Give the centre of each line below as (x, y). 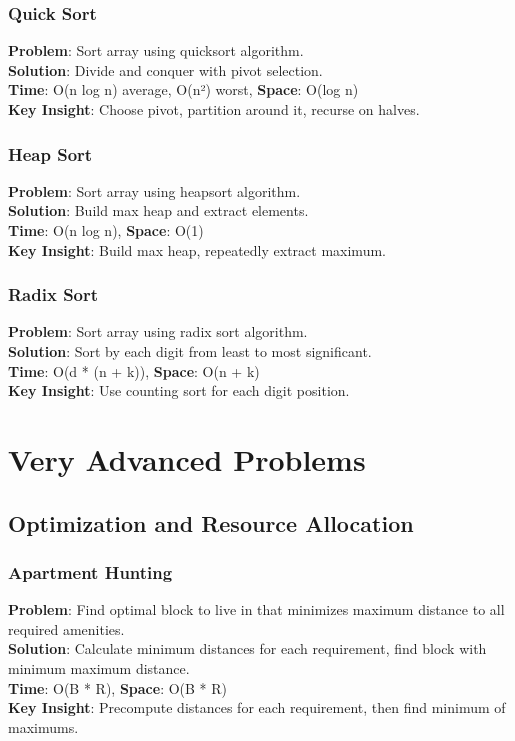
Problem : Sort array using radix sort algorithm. (158, 331)
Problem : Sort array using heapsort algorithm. (154, 190)
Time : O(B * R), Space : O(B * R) (118, 687)
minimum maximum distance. (99, 667)
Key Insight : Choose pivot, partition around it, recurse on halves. (214, 109)
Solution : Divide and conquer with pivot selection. (165, 69)
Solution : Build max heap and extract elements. (158, 210)
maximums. (43, 726)
